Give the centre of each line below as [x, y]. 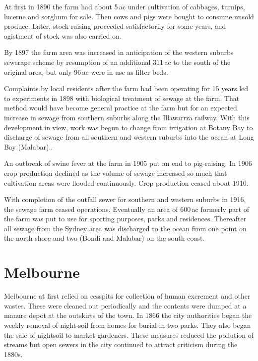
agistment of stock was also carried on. [63, 35]
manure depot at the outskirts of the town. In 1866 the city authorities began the [128, 315]
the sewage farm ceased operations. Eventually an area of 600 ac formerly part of [127, 209]
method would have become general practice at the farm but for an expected [121, 108]
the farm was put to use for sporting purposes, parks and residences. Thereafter [125, 219]
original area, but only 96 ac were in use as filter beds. [86, 72]
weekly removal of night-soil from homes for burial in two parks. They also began [128, 325]
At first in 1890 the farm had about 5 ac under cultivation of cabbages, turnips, [125, 6]
